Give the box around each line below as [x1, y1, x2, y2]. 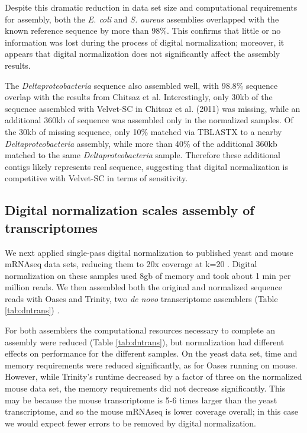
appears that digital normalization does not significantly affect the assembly [5, 47, 280, 60]
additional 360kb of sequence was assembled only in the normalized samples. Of [5, 114, 293, 126]
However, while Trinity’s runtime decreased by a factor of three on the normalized [5, 370, 302, 383]
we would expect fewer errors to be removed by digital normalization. [5, 416, 256, 429]
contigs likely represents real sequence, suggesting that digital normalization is [5, 160, 289, 172]
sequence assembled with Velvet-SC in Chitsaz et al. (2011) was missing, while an [5, 102, 300, 114]
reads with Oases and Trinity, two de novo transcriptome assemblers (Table [5, 292, 278, 304]
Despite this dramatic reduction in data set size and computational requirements [5, 1, 298, 13]
